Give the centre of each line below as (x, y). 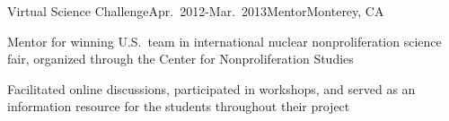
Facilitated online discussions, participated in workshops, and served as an (211, 88)
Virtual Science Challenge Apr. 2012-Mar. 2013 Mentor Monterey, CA (196, 11)
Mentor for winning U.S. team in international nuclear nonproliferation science (224, 41)
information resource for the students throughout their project (179, 106)
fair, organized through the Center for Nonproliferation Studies (180, 59)
